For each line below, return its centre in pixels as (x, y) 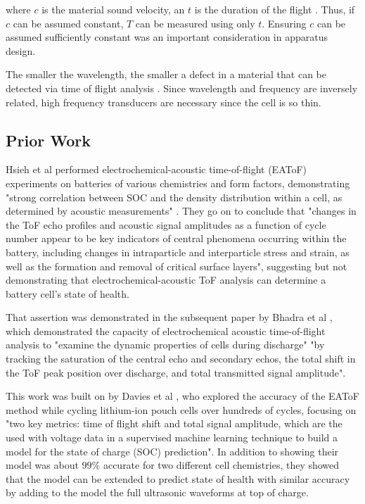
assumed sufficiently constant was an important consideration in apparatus (167, 37)
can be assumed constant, (68, 23)
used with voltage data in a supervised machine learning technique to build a (172, 437)
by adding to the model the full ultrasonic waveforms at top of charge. (157, 492)
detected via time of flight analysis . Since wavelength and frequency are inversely (182, 88)
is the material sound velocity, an (113, 9)
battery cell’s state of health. (68, 293)
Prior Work (48, 140)
